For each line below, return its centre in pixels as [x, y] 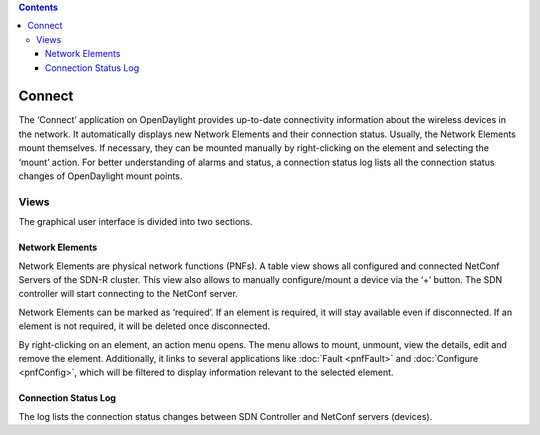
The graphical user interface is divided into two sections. [135, 222]
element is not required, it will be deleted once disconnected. [144, 326]
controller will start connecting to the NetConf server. [128, 294]
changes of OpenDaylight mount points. [100, 176]
